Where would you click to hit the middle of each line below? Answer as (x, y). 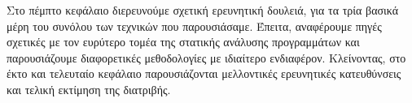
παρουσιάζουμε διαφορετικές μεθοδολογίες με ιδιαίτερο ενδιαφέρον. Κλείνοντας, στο (206, 57)
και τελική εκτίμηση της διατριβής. (89, 89)
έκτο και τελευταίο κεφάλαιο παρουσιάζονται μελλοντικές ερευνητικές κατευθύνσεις (204, 73)
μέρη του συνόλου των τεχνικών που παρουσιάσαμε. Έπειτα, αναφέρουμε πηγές (194, 26)
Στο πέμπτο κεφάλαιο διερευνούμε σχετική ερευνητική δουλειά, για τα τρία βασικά (203, 10)
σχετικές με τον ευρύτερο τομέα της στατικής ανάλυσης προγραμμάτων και (183, 42)
